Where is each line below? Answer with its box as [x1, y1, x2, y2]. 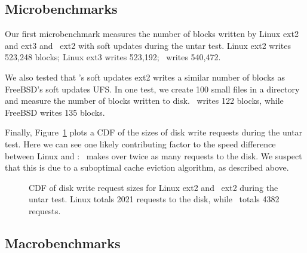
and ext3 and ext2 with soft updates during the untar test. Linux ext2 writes [5, 39, 291, 51]
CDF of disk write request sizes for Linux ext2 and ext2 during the [29, 181, 278, 193]
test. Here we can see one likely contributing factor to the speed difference [5, 137, 276, 150]
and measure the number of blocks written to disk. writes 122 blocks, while [5, 94, 284, 107]
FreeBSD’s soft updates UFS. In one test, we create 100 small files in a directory [5, 82, 300, 95]
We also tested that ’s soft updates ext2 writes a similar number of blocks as [5, 70, 285, 83]
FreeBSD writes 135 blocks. [5, 106, 105, 118]
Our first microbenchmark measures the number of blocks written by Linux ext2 [5, 27, 299, 40]
